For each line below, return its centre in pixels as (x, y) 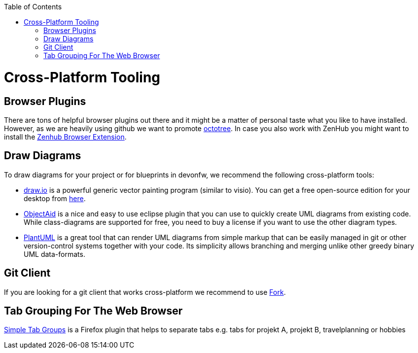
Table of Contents (33, 7)
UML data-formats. (54, 254)
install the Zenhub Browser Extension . (65, 137)
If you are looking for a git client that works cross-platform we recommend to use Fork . (145, 292)
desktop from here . (55, 198)
